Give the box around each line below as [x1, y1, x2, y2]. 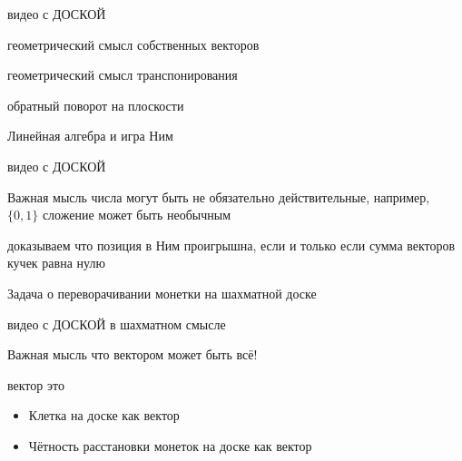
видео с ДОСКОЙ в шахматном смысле [7, 314, 226, 333]
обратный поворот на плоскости [7, 95, 184, 114]
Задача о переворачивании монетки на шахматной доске [7, 283, 317, 302]
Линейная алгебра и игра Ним [7, 126, 173, 145]
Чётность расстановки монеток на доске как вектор [28, 436, 312, 455]
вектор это [7, 375, 64, 394]
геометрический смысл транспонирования [7, 65, 238, 84]
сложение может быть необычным [42, 205, 231, 224]
